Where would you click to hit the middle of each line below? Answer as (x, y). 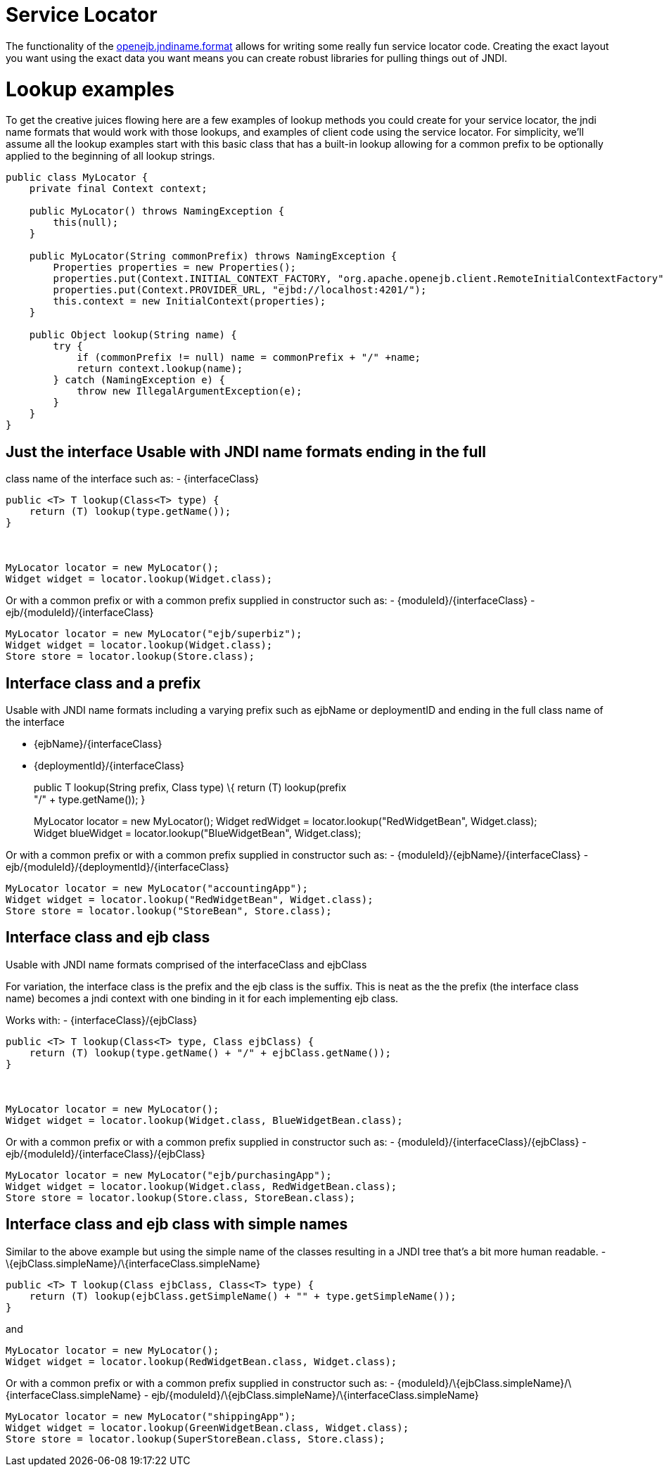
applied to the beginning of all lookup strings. (110, 156)
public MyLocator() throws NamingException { (157, 211)
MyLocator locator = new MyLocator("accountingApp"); (157, 888)
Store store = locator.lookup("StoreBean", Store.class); (169, 910)
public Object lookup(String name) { (133, 335)
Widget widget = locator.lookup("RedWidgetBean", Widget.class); (190, 899)
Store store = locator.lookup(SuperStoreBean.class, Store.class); (196, 1439)
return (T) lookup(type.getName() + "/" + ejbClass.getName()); (210, 1052)
